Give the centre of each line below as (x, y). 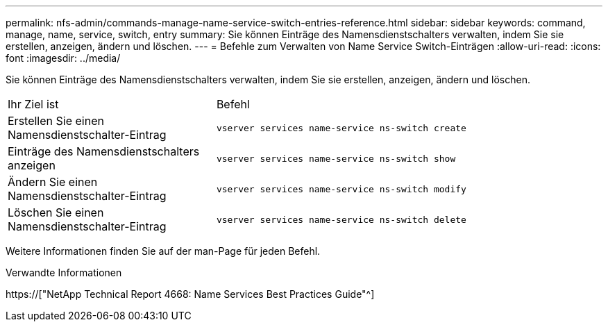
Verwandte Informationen (64, 272)
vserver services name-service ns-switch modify (341, 189)
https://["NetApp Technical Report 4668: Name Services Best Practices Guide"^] (190, 294)
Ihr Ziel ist (33, 104)
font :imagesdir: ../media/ (63, 58)
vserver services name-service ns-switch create (341, 128)
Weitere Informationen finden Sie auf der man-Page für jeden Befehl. (163, 251)
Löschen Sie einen (56, 212)
